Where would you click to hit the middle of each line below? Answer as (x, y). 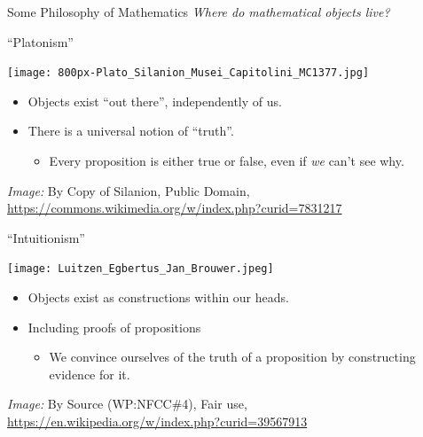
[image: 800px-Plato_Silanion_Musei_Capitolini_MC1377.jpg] (188, 73)
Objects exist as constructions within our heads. (158, 297)
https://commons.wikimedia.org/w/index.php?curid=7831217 (175, 208)
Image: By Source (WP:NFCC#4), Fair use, (127, 404)
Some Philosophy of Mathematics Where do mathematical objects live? (199, 12)
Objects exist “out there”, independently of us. (155, 101)
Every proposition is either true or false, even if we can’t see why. (227, 161)
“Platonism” (40, 41)
